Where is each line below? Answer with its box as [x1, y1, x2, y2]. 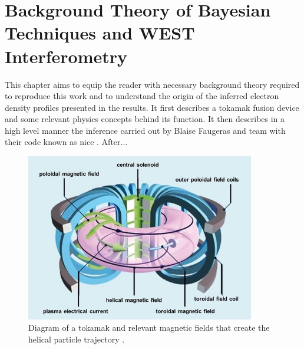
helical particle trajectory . [28, 332, 125, 345]
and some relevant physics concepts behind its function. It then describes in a [5, 113, 285, 125]
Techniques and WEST [5, 21, 195, 45]
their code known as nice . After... [5, 136, 128, 148]
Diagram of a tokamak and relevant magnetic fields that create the [28, 321, 270, 334]
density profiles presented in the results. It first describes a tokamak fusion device [5, 101, 299, 113]
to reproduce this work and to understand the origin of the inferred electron [5, 90, 279, 102]
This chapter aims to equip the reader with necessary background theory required [5, 78, 300, 90]
